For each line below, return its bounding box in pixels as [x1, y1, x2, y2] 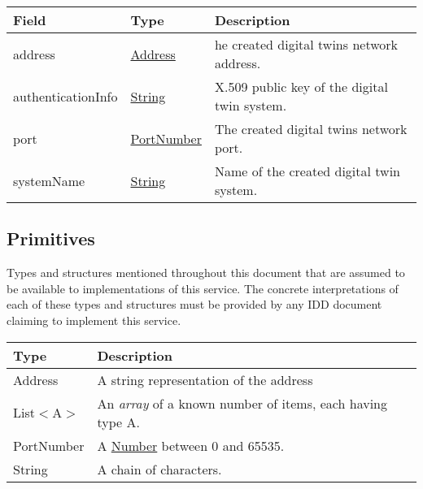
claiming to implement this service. [7, 311, 181, 328]
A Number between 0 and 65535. [97, 435, 285, 455]
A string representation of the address [97, 370, 313, 389]
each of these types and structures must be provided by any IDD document [7, 296, 382, 313]
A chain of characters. [97, 459, 222, 478]
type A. [97, 412, 140, 431]
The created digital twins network [214, 119, 408, 138]
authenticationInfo [13, 86, 118, 106]
